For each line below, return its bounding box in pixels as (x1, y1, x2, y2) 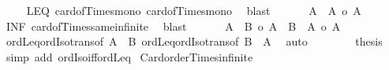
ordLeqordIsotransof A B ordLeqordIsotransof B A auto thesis (6, 33, 383, 50)
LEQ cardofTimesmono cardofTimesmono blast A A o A (26, 2, 361, 18)
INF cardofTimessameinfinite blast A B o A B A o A (6, 17, 341, 34)
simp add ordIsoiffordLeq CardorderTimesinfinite (6, 48, 253, 64)
